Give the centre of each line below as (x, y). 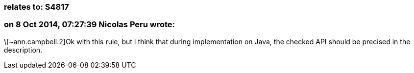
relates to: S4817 (37, 7)
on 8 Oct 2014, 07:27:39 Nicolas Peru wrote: (90, 25)
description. (23, 50)
